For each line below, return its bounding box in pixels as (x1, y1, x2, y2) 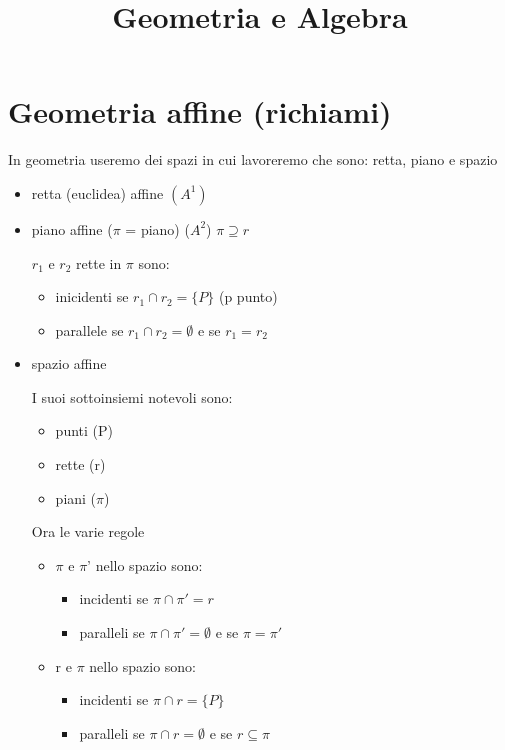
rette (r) (55, 454, 106, 475)
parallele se (55, 319, 124, 340)
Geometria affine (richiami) (8, 91, 392, 132)
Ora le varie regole (31, 521, 145, 542)
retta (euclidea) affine (31, 182, 164, 203)
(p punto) (218, 286, 278, 307)
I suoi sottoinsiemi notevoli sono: (31, 386, 233, 407)
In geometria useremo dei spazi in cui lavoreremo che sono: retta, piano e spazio (8, 149, 498, 170)
